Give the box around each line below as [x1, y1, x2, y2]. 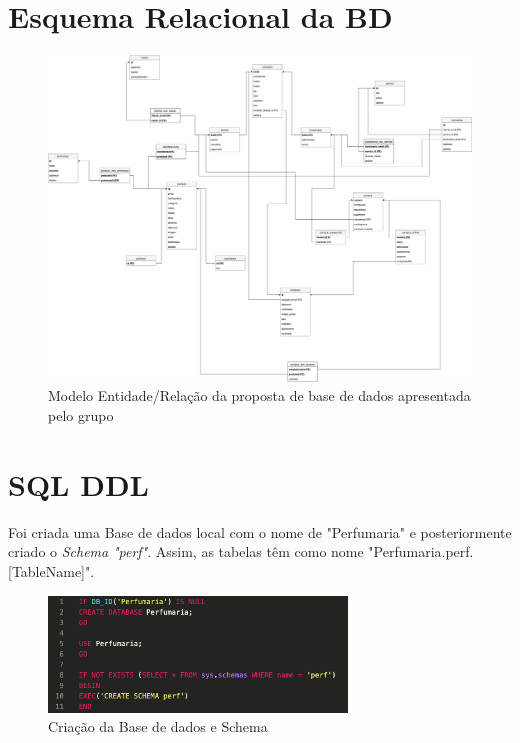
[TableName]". [8, 560, 95, 581]
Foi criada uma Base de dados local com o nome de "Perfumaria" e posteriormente [8, 521, 512, 542]
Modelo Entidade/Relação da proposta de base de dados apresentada [48, 385, 471, 406]
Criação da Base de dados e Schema [48, 716, 268, 737]
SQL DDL [8, 463, 149, 504]
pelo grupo [48, 405, 114, 425]
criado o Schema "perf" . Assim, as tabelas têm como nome [8, 541, 364, 562]
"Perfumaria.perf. [368, 541, 474, 562]
